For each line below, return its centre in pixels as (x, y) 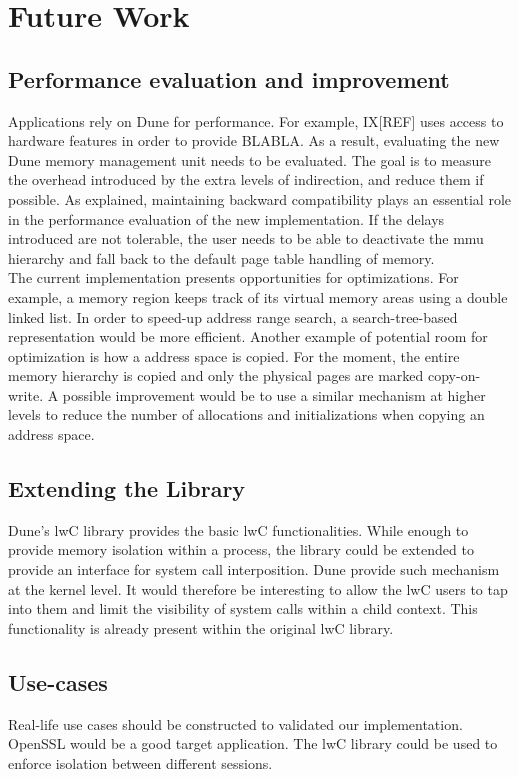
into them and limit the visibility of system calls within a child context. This (243, 608)
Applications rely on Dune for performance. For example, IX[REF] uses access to (256, 120)
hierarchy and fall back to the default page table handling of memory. (221, 257)
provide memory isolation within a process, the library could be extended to (241, 549)
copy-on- (454, 375)
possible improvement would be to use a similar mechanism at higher (274, 394)
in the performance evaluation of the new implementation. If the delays (226, 218)
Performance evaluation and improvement (229, 78)
